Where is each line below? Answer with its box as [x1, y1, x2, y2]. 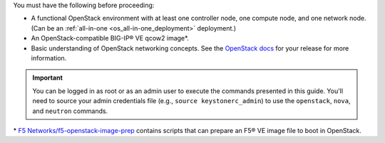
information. [31, 53, 67, 62]
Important [32, 73, 63, 82]
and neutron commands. [32, 107, 108, 115]
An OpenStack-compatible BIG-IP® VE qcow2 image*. [31, 34, 189, 43]
